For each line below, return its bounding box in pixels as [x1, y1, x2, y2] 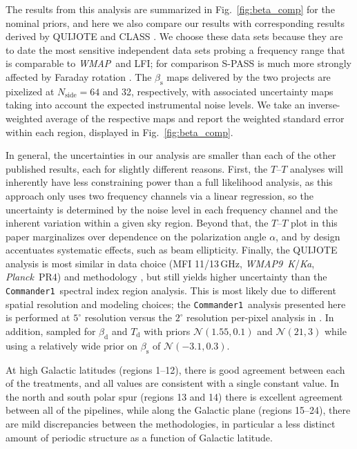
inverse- [308, 97, 340, 112]
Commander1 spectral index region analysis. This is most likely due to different [6, 283, 336, 298]
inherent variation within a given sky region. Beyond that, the [6, 216, 269, 230]
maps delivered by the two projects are [166, 69, 331, 84]
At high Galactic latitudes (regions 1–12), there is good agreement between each [6, 362, 345, 376]
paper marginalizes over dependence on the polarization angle [6, 229, 267, 243]
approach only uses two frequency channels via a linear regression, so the [6, 188, 313, 202]
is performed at [6, 310, 70, 325]
